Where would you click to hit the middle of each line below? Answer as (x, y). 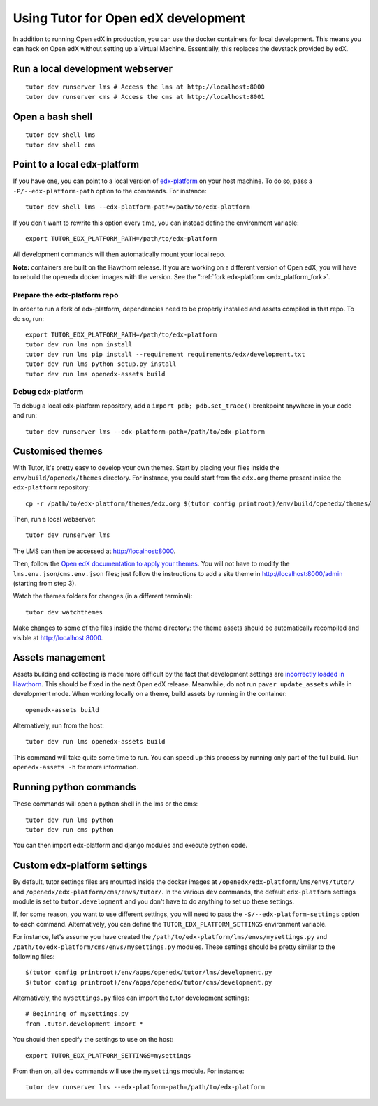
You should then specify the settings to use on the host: (93, 1040)
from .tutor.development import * (84, 1024)
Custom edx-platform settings (80, 865)
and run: (25, 415)
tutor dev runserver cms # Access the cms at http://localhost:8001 (145, 97)
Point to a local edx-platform (76, 164)
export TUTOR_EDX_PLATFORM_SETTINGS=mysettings (108, 1055)
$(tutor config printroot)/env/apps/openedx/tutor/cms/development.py (149, 982)
